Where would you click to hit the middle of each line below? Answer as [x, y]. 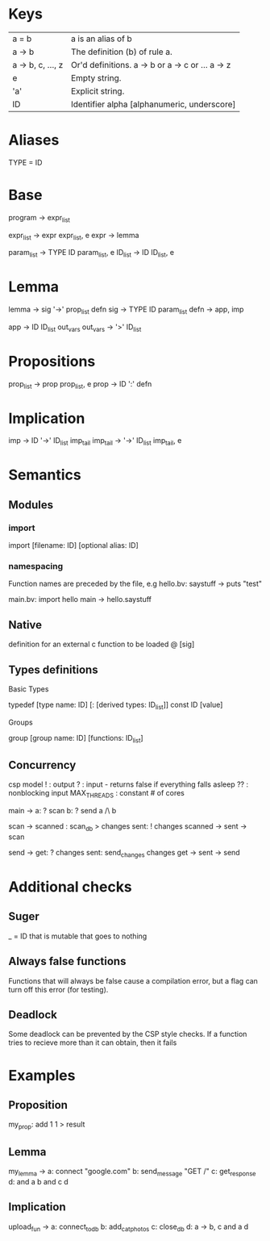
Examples [42, 1075]
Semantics [45, 475]
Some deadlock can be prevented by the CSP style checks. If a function [128, 1034]
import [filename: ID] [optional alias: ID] [73, 545]
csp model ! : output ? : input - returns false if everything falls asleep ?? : [128, 784]
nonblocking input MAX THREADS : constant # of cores [97, 794]
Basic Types [29, 689]
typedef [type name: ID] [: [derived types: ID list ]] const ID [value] [116, 705]
